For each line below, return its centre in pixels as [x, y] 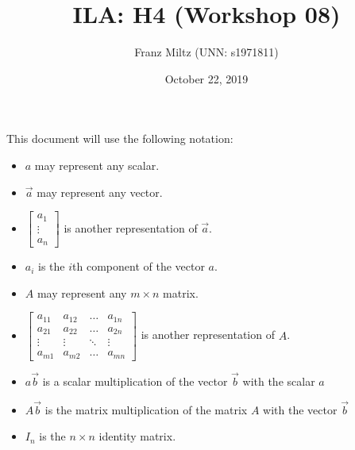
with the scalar [279, 381]
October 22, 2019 [206, 78]
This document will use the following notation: [120, 138]
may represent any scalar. [97, 165]
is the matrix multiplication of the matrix [146, 409]
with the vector [300, 409]
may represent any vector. [100, 192]
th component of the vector [139, 266]
